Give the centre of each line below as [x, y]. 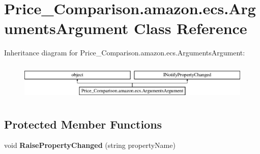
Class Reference [191, 28]
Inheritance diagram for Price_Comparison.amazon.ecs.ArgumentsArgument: [125, 53]
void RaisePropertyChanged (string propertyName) [90, 145]
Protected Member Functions [83, 124]
